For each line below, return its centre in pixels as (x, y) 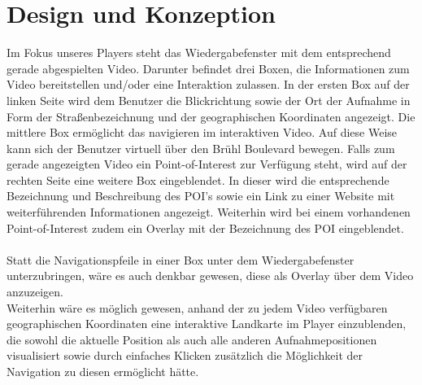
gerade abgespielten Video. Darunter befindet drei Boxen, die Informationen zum (208, 68)
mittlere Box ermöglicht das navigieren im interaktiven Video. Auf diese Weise (202, 132)
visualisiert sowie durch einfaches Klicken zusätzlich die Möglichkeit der (185, 355)
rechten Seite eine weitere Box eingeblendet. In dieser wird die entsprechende (198, 179)
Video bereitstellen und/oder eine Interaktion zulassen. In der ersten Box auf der (208, 84)
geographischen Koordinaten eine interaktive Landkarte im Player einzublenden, (207, 324)
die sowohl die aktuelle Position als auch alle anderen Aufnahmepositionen (192, 339)
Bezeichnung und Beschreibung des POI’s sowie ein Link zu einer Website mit (201, 196)
